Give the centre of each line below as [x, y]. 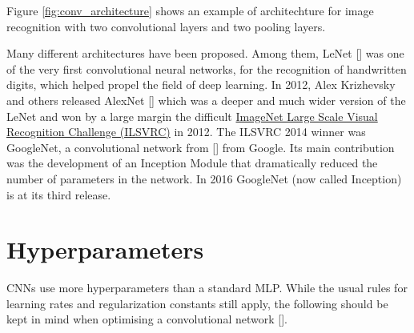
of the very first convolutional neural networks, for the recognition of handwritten [207, 68]
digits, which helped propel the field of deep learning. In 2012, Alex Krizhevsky [201, 84]
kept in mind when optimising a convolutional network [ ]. [147, 319]
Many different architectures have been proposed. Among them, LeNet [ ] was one [205, 53]
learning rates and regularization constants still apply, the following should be [197, 303]
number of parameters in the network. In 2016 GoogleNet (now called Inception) [204, 178]
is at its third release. [59, 194]
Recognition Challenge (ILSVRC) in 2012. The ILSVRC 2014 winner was [186, 132]
